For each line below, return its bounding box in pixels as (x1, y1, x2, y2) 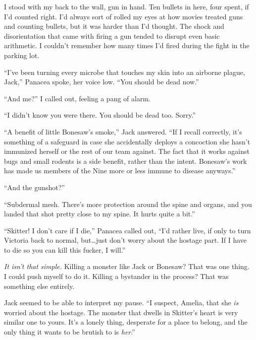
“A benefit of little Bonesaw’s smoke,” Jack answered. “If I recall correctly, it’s (4, 126, 242, 136)
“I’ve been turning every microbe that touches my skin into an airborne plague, (4, 67, 245, 77)
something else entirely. (4, 280, 75, 291)
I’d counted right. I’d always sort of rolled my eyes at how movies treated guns (4, 11, 243, 21)
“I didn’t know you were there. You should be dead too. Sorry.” (4, 110, 196, 120)
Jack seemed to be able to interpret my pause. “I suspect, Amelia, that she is (4, 297, 239, 308)
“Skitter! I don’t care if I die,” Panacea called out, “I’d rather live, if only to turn (4, 225, 251, 235)
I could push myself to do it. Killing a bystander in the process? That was (4, 271, 229, 281)
